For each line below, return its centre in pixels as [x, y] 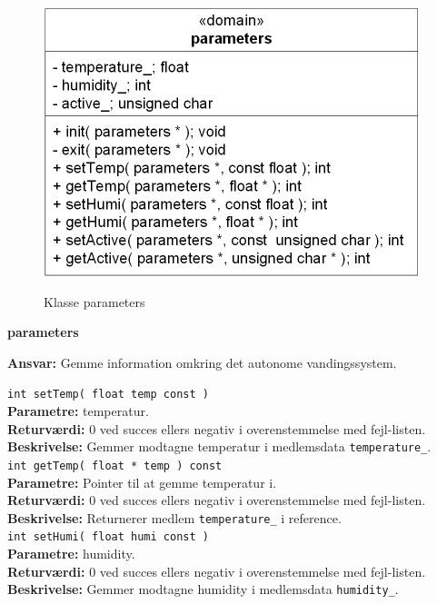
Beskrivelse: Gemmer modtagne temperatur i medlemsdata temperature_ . [219, 446]
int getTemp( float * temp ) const [115, 465]
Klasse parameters [94, 301]
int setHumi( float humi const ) [108, 537]
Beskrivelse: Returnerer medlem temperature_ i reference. [174, 517]
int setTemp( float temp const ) [108, 395]
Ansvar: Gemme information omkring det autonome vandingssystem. [202, 362]
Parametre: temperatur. [78, 411]
